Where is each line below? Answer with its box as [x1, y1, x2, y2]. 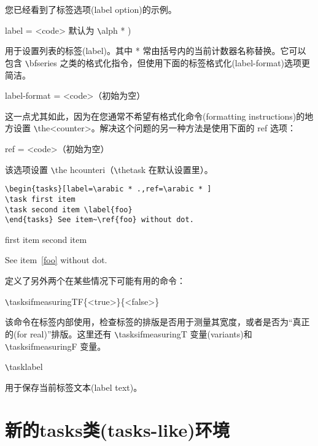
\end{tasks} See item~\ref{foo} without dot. [5, 215, 194, 225]
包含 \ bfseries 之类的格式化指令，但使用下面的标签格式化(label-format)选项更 [5, 56, 311, 69]
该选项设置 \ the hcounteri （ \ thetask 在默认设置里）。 [5, 163, 213, 175]
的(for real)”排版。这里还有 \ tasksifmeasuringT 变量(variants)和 [5, 327, 252, 340]
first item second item [5, 233, 87, 245]
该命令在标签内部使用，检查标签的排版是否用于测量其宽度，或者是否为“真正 [5, 315, 310, 328]
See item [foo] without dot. [5, 253, 107, 266]
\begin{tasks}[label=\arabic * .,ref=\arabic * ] [5, 185, 212, 194]
